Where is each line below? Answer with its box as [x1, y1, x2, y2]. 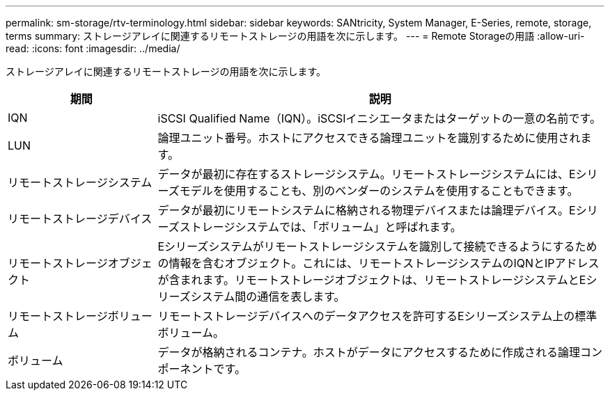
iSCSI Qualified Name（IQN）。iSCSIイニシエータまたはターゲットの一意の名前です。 [157, 111, 602, 125]
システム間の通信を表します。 [190, 290, 345, 303]
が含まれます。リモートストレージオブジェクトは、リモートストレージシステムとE [157, 273, 586, 287]
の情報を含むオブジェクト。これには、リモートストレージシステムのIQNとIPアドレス [157, 256, 600, 270]
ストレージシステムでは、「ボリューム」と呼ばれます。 [179, 220, 462, 234]
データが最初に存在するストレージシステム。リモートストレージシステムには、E [157, 167, 576, 181]
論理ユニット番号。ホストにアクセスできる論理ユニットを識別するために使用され [157, 131, 581, 145]
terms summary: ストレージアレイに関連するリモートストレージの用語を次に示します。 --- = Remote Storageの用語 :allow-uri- [6, 30, 585, 42]
